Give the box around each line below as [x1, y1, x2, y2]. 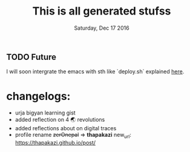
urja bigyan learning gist [15, 109, 76, 116]
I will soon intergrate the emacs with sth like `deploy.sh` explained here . [6, 68, 185, 75]
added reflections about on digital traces [15, 125, 117, 132]
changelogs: [6, 89, 71, 103]
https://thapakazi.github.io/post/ [15, 139, 96, 147]
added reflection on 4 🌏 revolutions [15, 116, 105, 124]
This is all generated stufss [32, 4, 171, 18]
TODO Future [6, 51, 56, 62]
